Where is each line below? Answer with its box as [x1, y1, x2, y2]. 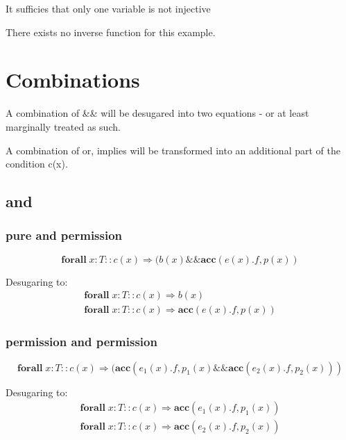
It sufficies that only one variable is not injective [6, 1, 211, 15]
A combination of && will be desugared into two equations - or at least [6, 106, 309, 120]
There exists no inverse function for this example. [6, 24, 216, 39]
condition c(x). [6, 156, 68, 171]
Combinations [6, 65, 140, 94]
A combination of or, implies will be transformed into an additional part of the [6, 142, 340, 157]
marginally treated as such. [6, 119, 121, 133]
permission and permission [6, 333, 157, 350]
